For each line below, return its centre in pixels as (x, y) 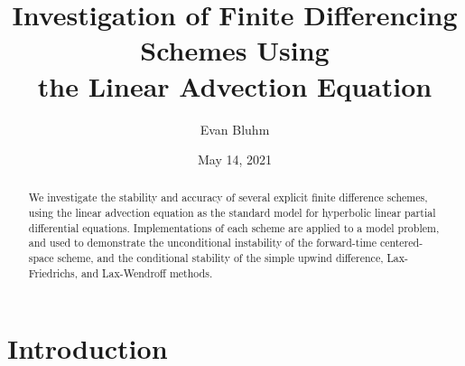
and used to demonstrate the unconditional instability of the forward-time (202, 243)
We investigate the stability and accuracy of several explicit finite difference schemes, (228, 197)
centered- (401, 243)
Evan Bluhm (235, 129)
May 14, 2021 (235, 160)
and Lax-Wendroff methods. (147, 272)
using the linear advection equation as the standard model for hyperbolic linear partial (232, 213)
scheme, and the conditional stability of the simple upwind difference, (220, 258)
